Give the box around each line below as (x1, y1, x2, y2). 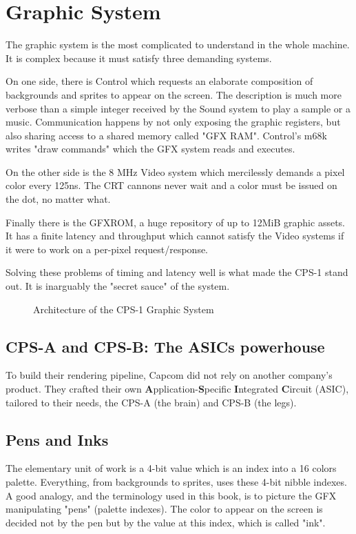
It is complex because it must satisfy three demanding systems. (6, 50, 272, 65)
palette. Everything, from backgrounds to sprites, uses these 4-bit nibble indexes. (6, 475, 347, 488)
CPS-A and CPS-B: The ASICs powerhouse (6, 335, 325, 357)
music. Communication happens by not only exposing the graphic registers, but (6, 115, 341, 129)
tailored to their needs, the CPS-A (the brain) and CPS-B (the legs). (6, 395, 297, 409)
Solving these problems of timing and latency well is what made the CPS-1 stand (6, 265, 348, 279)
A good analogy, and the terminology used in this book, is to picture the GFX (6, 488, 337, 502)
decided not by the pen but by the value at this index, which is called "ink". (6, 515, 326, 529)
